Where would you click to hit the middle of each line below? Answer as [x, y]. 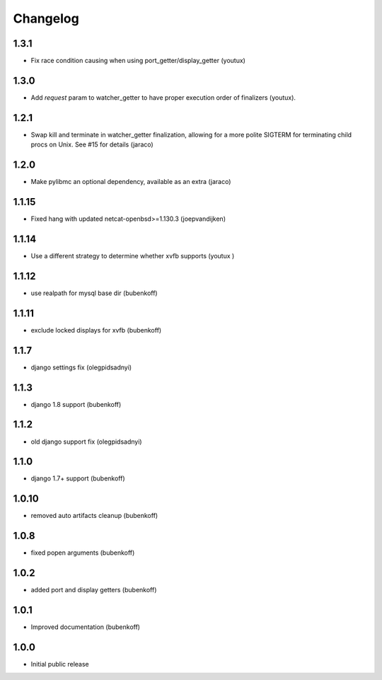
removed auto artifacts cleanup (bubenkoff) [94, 516]
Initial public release [60, 664]
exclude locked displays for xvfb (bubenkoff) [96, 330]
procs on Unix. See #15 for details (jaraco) [92, 144]
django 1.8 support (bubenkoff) [76, 404]
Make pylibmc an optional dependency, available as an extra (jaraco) [131, 182]
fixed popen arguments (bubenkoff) [83, 553]
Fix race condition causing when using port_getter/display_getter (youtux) [138, 61]
